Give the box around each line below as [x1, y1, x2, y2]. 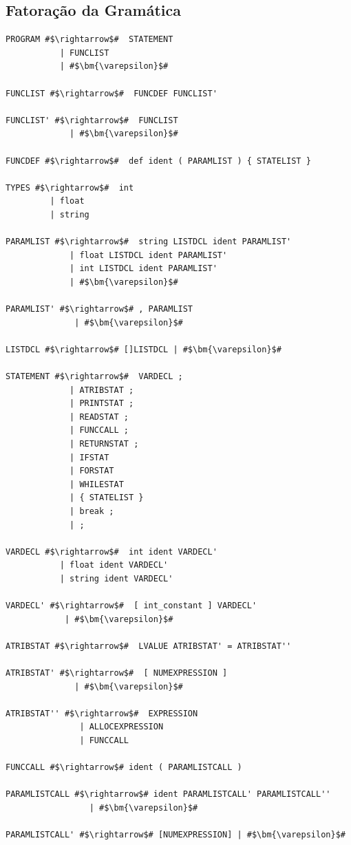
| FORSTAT [70, 466, 114, 476]
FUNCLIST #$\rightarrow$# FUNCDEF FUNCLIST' [6, 88, 217, 98]
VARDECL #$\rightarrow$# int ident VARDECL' [6, 546, 217, 557]
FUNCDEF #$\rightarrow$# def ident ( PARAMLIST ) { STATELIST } [6, 156, 311, 166]
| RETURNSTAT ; [70, 439, 139, 449]
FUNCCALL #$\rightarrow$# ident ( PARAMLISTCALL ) [6, 762, 242, 773]
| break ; [70, 506, 114, 516]
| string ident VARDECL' [59, 573, 173, 584]
